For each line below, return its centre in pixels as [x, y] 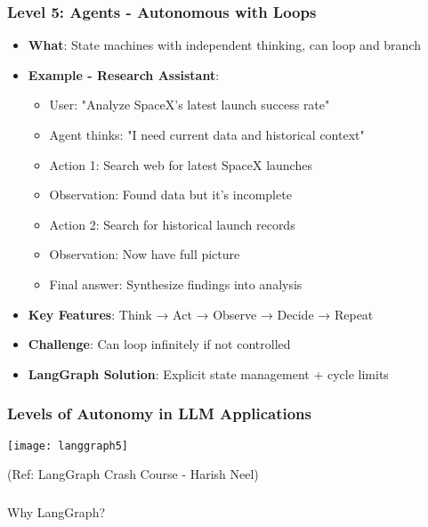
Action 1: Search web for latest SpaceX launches [181, 164]
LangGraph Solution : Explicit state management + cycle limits [208, 373]
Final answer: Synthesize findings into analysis [176, 284]
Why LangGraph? [57, 511]
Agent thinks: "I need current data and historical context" [207, 134]
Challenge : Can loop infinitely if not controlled [159, 344]
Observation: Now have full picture [145, 254]
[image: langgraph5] [68, 446]
